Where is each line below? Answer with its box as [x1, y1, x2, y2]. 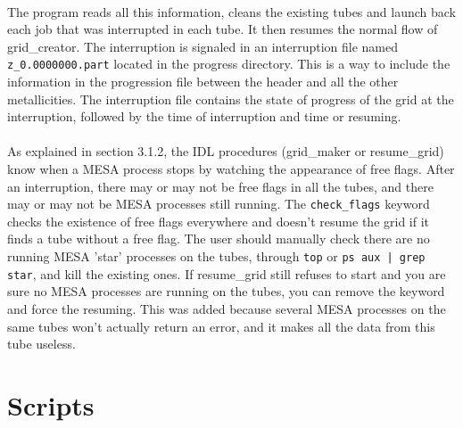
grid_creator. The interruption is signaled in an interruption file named [7, 37, 398, 55]
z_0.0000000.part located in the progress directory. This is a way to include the [7, 54, 451, 73]
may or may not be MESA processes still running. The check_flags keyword [7, 194, 430, 213]
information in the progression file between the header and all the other [7, 72, 399, 91]
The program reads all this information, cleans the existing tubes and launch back [7, 2, 457, 21]
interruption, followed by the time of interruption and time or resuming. [7, 107, 401, 126]
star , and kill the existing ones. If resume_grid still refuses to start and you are [7, 264, 446, 283]
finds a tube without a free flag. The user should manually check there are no [7, 229, 430, 248]
